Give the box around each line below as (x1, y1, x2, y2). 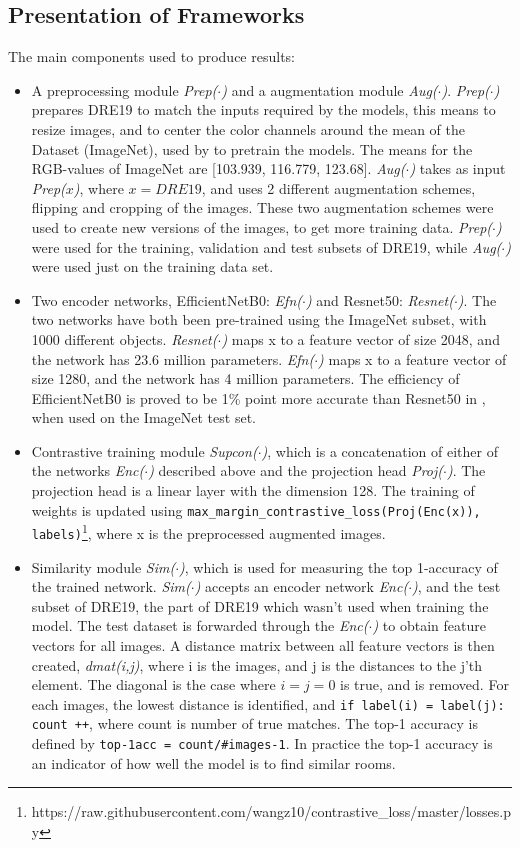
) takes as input (409, 158, 506, 179)
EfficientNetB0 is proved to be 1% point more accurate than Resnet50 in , (31, 387, 486, 408)
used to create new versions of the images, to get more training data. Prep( (31, 216, 493, 237)
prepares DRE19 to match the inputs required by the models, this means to (31, 99, 496, 120)
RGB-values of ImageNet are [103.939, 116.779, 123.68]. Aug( (31, 158, 406, 179)
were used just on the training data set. (31, 256, 274, 277)
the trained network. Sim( (31, 576, 191, 597)
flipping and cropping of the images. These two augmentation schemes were (31, 197, 494, 218)
